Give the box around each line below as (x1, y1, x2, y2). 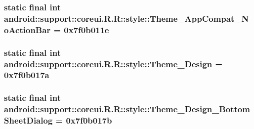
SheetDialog (4, 114, 53, 127)
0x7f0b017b (66, 114, 112, 127)
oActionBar (4, 23, 51, 36)
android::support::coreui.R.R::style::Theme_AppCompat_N (4, 12, 249, 24)
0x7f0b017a (4, 69, 49, 81)
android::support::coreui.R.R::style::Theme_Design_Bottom (4, 103, 250, 115)
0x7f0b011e (64, 23, 109, 36)
